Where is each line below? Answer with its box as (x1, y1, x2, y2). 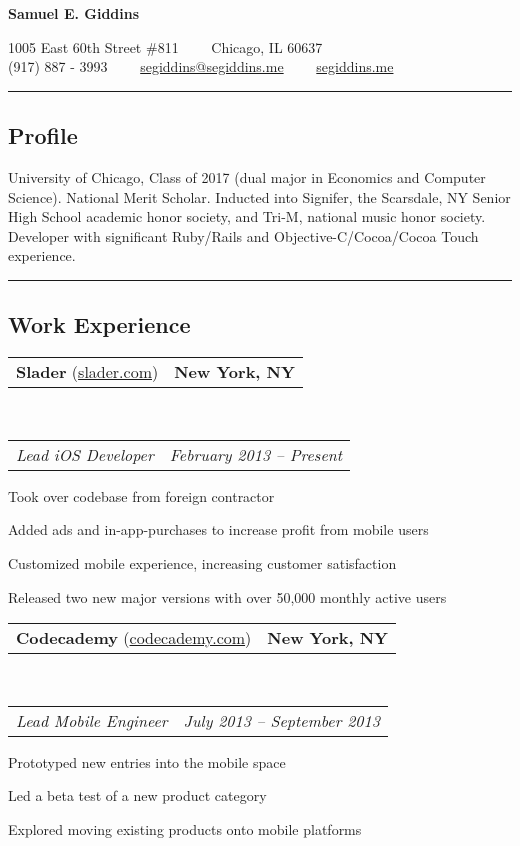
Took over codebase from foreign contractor (8, 485, 275, 506)
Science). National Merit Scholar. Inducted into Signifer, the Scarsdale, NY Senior (8, 186, 511, 207)
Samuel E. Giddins (8, 3, 140, 23)
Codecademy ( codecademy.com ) (16, 626, 252, 650)
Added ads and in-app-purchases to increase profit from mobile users (8, 519, 429, 540)
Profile (8, 120, 78, 151)
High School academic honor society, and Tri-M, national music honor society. (8, 206, 486, 227)
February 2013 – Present (169, 442, 343, 466)
